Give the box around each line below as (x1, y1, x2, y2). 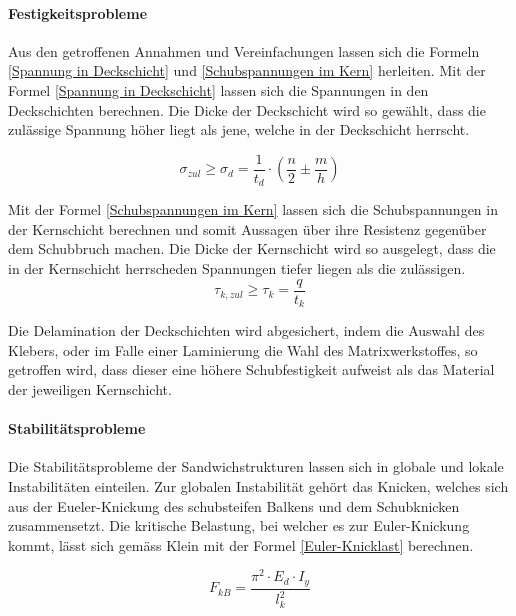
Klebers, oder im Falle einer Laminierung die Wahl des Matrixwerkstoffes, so (8, 339, 478, 360)
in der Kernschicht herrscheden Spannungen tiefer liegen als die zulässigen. (8, 258, 466, 279)
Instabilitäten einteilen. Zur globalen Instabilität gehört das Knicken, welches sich (8, 475, 509, 496)
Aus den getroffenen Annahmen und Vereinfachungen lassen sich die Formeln (8, 40, 480, 61)
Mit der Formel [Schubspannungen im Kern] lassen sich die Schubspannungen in (8, 199, 498, 220)
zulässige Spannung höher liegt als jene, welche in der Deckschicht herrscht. (8, 119, 470, 140)
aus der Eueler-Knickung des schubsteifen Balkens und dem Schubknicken (8, 495, 460, 516)
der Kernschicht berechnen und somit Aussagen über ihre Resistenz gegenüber (8, 218, 487, 239)
